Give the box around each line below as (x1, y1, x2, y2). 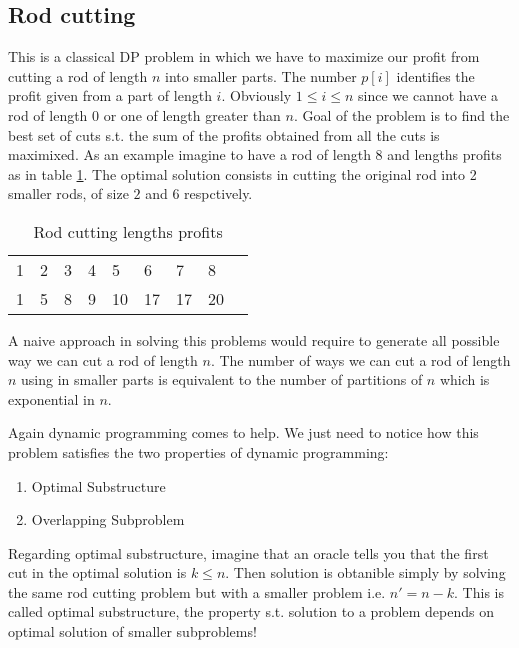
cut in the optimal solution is (8, 562, 187, 583)
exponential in (8, 388, 95, 409)
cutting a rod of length (8, 65, 148, 86)
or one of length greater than (103, 104, 281, 125)
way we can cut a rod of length (8, 349, 198, 370)
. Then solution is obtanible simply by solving (225, 562, 506, 583)
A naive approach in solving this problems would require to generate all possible (8, 329, 500, 350)
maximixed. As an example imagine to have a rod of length (8, 144, 371, 165)
